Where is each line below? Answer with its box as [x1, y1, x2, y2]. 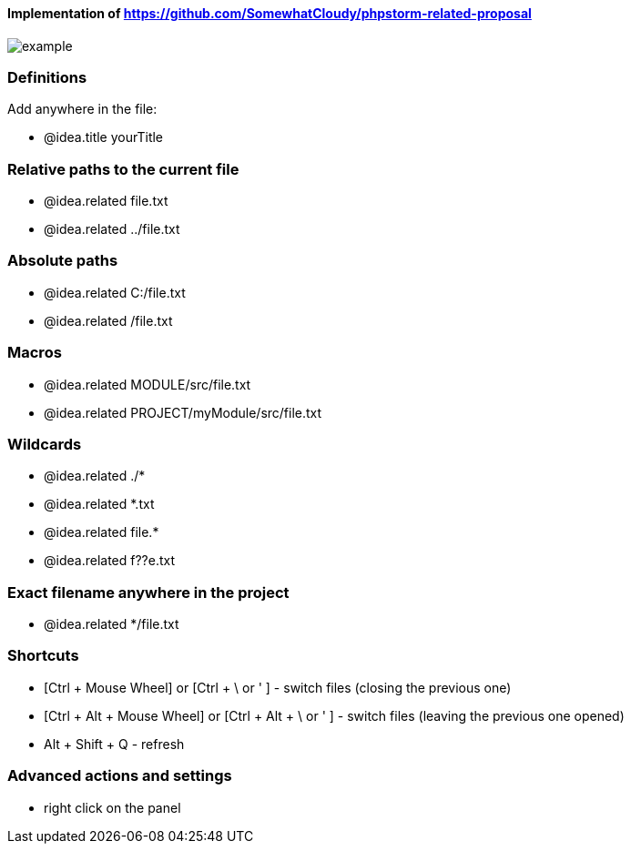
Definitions [7, 67, 87, 86]
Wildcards [7, 434, 82, 453]
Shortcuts [7, 646, 79, 665]
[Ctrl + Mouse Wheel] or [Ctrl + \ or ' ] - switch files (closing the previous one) [44, 679, 512, 695]
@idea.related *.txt [44, 496, 155, 512]
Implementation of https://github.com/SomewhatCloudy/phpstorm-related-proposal [7, 5, 532, 21]
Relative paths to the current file [7, 159, 239, 178]
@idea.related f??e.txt [44, 552, 176, 569]
